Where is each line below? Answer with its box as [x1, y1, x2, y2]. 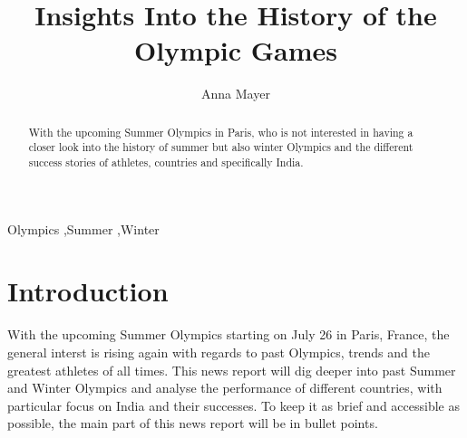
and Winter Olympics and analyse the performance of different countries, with [7, 378, 443, 397]
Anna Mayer [201, 84, 270, 103]
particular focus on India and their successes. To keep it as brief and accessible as [7, 395, 460, 414]
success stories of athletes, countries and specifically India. [28, 155, 304, 170]
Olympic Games [133, 32, 338, 69]
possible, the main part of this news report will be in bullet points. [7, 414, 378, 433]
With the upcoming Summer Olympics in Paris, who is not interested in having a [28, 124, 413, 139]
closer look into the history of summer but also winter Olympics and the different [28, 139, 413, 155]
